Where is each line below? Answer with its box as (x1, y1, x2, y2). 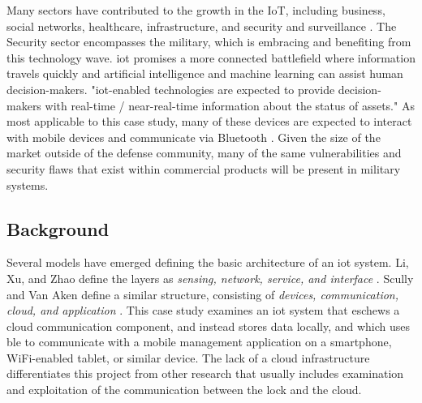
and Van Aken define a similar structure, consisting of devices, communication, (6, 285, 399, 302)
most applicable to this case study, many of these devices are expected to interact (6, 113, 412, 130)
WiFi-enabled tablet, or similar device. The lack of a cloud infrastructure (6, 349, 370, 366)
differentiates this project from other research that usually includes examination (6, 365, 404, 382)
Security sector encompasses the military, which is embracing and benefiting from (6, 33, 411, 50)
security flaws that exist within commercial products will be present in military (6, 160, 401, 177)
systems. (6, 176, 49, 193)
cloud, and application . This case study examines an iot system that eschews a (6, 302, 400, 319)
